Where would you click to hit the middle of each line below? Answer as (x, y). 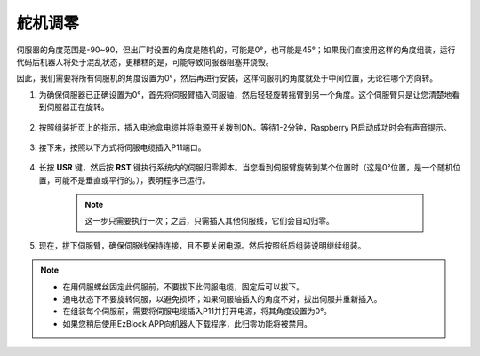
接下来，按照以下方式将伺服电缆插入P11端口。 (122, 147)
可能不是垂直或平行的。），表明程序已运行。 (132, 180)
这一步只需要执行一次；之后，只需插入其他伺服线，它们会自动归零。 (209, 221)
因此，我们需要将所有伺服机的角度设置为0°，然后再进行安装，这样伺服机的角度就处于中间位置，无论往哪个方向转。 (227, 78)
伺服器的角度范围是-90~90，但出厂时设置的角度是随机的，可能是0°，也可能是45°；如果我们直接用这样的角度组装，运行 (236, 50)
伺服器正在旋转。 (77, 107)
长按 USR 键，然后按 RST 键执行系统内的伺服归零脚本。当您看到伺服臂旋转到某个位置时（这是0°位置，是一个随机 (246, 168)
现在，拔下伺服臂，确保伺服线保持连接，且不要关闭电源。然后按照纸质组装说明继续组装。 (202, 245)
